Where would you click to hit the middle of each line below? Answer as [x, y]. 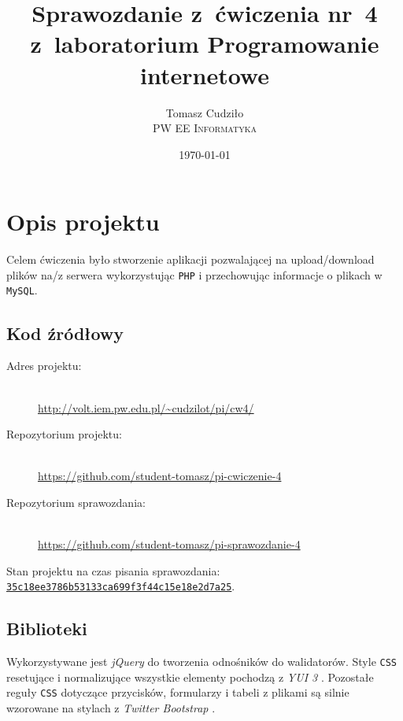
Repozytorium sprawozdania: [76, 502]
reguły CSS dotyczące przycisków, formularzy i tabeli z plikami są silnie [178, 692]
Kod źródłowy [65, 333]
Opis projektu [83, 222]
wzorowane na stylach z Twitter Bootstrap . [111, 708]
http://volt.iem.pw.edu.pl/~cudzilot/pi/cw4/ [146, 407]
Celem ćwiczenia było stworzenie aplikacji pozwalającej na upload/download [190, 259]
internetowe [205, 74]
